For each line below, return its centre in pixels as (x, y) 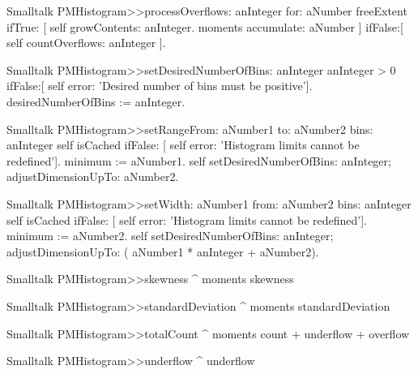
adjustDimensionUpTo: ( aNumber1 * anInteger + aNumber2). (163, 251)
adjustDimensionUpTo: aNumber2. (93, 176)
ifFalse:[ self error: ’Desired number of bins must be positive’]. (160, 86)
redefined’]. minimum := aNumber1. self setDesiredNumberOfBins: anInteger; (199, 160)
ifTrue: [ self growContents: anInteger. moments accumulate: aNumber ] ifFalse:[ (205, 26)
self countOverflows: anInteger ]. (86, 43)
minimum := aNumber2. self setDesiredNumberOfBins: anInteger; (170, 236)
